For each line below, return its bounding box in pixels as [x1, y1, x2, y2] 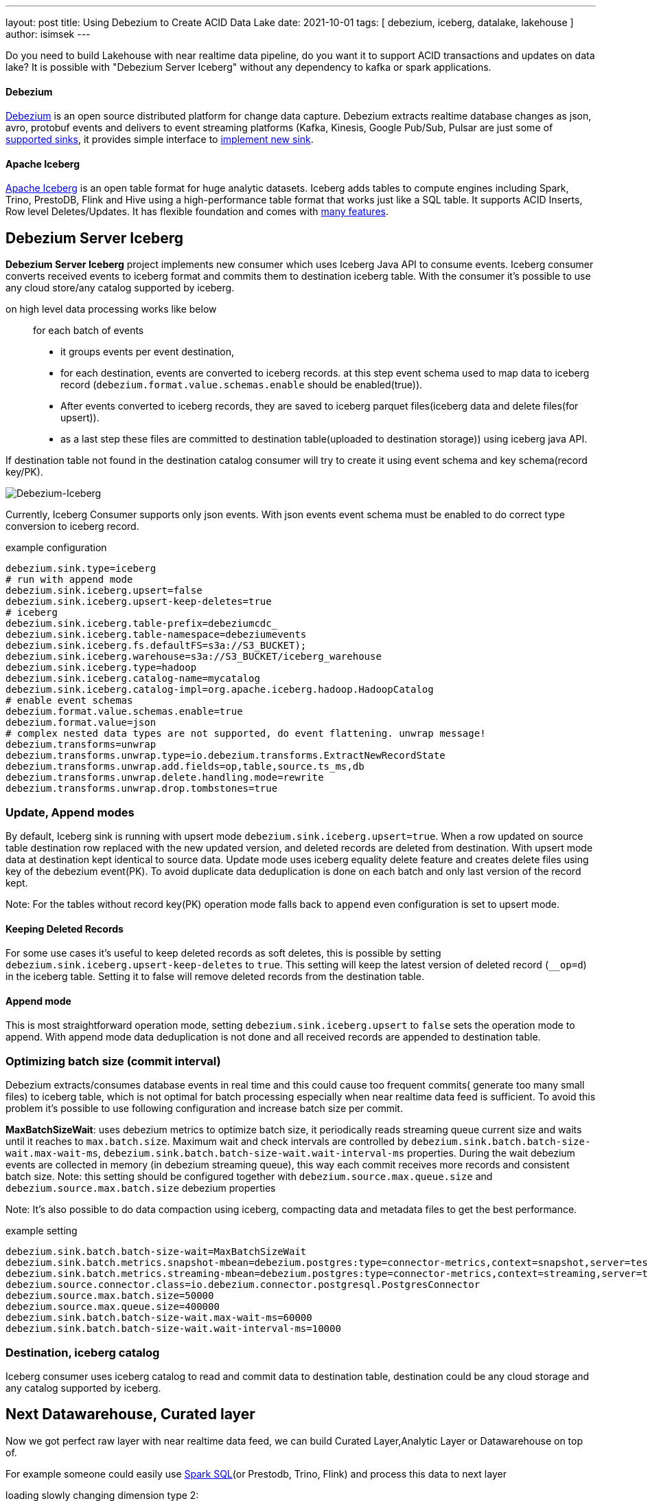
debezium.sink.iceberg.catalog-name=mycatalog [5, 673, 260, 685]
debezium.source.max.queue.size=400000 [5, 1301, 220, 1313]
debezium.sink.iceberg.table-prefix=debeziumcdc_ [5, 618, 278, 630]
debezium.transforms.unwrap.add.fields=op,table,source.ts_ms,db [5, 761, 364, 772]
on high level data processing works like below [5, 303, 217, 315]
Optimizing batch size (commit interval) [5, 1054, 221, 1068]
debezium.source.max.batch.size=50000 [5, 1290, 214, 1302]
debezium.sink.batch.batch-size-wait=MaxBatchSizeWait [5, 1246, 307, 1258]
